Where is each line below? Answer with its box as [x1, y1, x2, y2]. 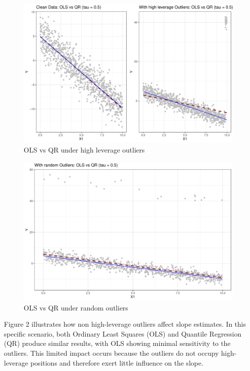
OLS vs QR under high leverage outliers [24, 144, 145, 155]
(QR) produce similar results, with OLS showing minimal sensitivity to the [4, 338, 231, 348]
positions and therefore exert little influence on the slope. [30, 357, 204, 368]
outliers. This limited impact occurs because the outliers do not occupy [4, 347, 219, 358]
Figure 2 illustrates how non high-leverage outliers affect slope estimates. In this [4, 319, 246, 329]
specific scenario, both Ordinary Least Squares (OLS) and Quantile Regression [4, 328, 242, 339]
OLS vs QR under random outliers [24, 302, 128, 312]
